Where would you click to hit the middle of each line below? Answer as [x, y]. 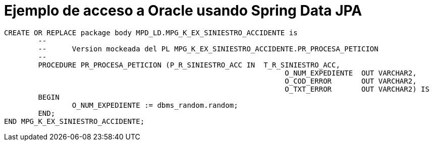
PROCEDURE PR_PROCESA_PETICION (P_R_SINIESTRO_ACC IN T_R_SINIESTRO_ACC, [189, 65]
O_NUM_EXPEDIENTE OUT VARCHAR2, [351, 73]
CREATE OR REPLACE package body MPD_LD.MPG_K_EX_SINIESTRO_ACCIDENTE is [151, 32]
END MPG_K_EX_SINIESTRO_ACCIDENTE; [74, 121]
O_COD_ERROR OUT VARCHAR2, [351, 81]
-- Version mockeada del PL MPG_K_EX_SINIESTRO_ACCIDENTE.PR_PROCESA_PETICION [208, 49]
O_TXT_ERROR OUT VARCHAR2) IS [357, 89]
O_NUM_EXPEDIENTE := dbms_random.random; [155, 105]
